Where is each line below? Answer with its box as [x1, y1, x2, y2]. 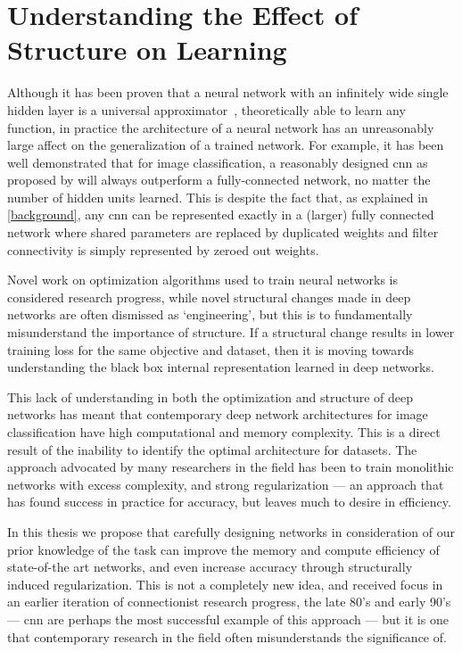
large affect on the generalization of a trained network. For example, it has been [7, 136, 444, 154]
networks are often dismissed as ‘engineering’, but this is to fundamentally [7, 305, 413, 324]
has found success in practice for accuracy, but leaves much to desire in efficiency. [7, 492, 451, 511]
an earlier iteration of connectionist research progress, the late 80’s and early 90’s [7, 592, 451, 611]
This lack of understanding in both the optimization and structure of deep [7, 387, 414, 406]
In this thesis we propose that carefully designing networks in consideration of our [7, 522, 456, 541]
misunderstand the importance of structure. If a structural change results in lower [7, 323, 455, 342]
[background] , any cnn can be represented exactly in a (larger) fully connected [7, 205, 434, 224]
